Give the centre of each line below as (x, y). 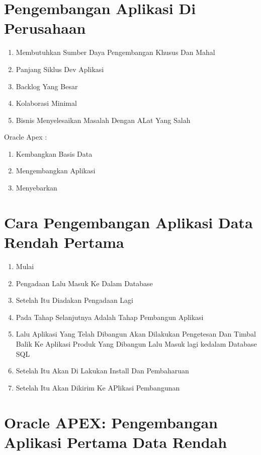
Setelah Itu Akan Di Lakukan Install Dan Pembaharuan (102, 371)
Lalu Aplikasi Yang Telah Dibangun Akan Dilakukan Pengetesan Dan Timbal (136, 334)
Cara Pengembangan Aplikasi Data (128, 222)
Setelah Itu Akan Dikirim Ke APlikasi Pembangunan (98, 387)
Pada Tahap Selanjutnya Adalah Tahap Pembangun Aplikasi (110, 317)
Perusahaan (45, 28)
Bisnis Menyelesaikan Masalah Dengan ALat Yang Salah (103, 120)
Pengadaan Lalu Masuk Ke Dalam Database (84, 283)
